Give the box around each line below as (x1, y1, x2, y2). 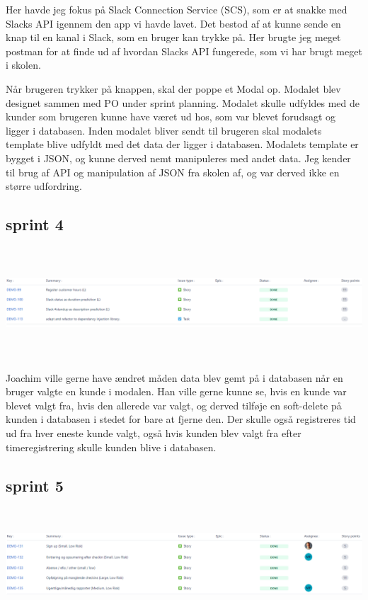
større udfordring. (6, 179, 82, 193)
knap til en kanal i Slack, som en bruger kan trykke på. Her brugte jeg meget (6, 30, 341, 45)
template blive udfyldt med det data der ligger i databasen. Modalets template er (6, 137, 359, 152)
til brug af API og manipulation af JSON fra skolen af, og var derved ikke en (6, 164, 340, 179)
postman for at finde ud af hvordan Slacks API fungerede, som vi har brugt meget (6, 43, 362, 58)
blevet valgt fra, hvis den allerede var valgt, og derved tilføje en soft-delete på (6, 397, 342, 412)
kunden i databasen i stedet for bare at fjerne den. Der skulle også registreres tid (6, 412, 356, 426)
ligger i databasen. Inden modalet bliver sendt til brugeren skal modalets (6, 123, 322, 137)
